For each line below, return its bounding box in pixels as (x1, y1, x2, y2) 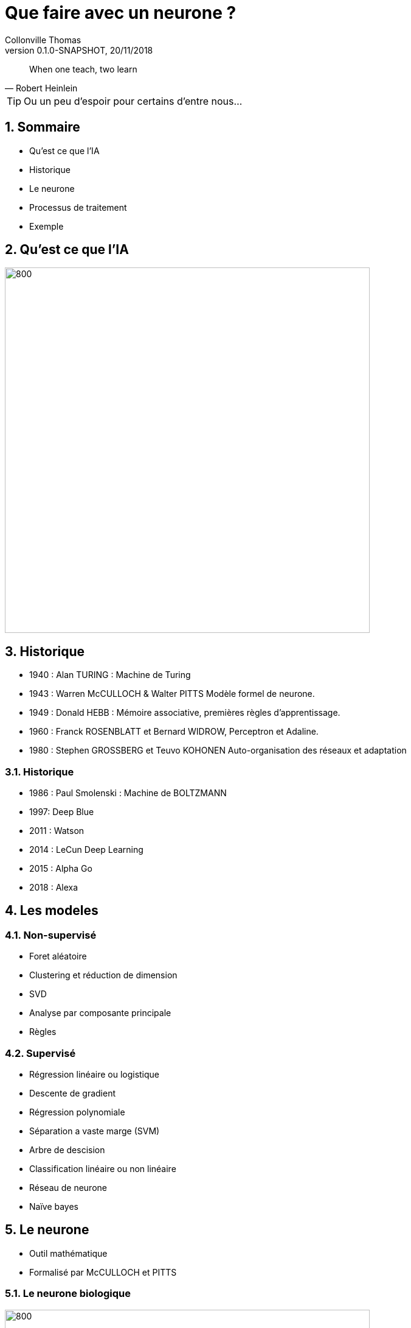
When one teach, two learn (29, 63, 137, 74)
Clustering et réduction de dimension (29, 970, 178, 981)
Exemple (29, 221, 64, 231)
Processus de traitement (29, 202, 127, 213)
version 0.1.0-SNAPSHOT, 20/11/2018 (5, 44, 153, 55)
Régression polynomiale (29, 1107, 125, 1117)
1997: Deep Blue (29, 807, 94, 818)
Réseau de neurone (29, 1182, 107, 1193)
